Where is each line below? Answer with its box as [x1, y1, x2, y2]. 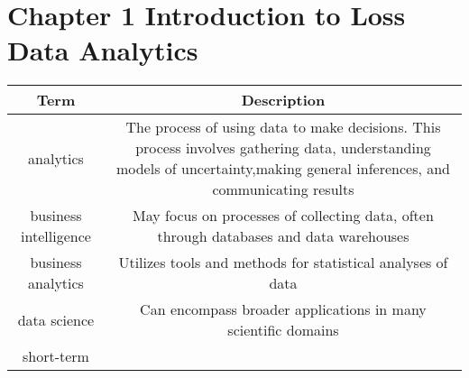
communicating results [212, 179, 354, 200]
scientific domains [227, 319, 339, 341]
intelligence [21, 226, 91, 247]
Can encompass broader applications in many [140, 299, 427, 320]
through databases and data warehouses [157, 226, 409, 247]
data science [17, 309, 95, 330]
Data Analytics [7, 32, 198, 69]
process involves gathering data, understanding [135, 137, 431, 159]
